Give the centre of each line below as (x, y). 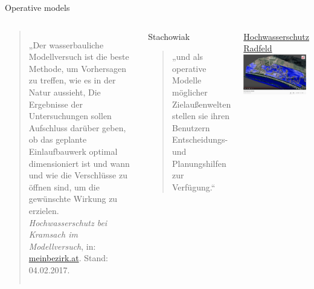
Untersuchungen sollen (70, 116)
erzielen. (44, 210)
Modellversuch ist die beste (79, 57)
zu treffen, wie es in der (72, 80)
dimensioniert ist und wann (79, 163)
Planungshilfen (199, 163)
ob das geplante (58, 139)
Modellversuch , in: (62, 246)
